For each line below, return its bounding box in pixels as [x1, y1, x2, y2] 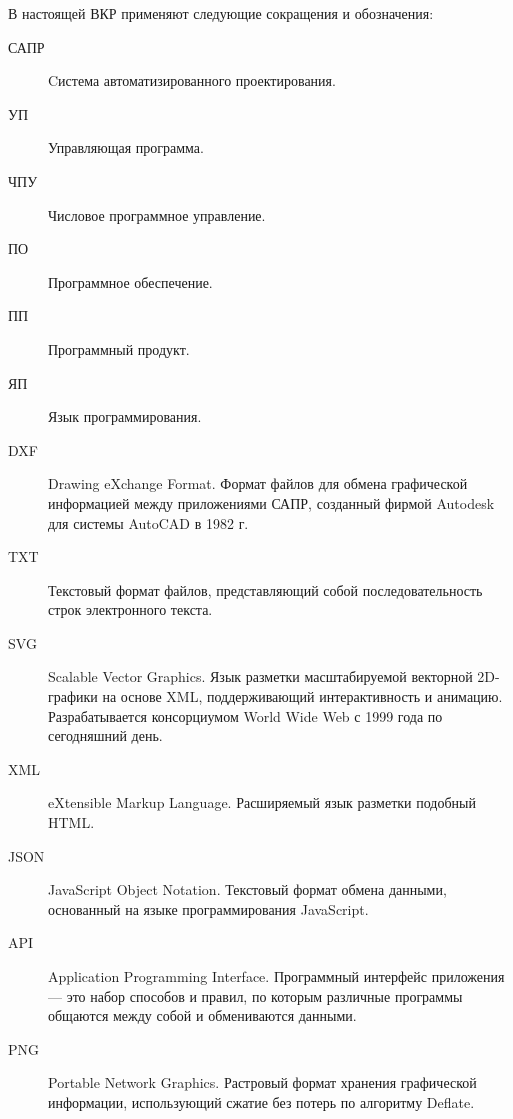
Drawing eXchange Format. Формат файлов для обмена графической [48, 473, 468, 494]
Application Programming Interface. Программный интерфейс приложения [48, 966, 505, 986]
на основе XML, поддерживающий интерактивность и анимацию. [102, 686, 503, 707]
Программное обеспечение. [48, 271, 213, 292]
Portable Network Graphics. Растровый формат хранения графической [48, 1072, 477, 1093]
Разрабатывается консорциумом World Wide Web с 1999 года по [48, 705, 443, 726]
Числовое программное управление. [48, 204, 266, 225]
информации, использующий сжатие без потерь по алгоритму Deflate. [48, 1091, 475, 1112]
